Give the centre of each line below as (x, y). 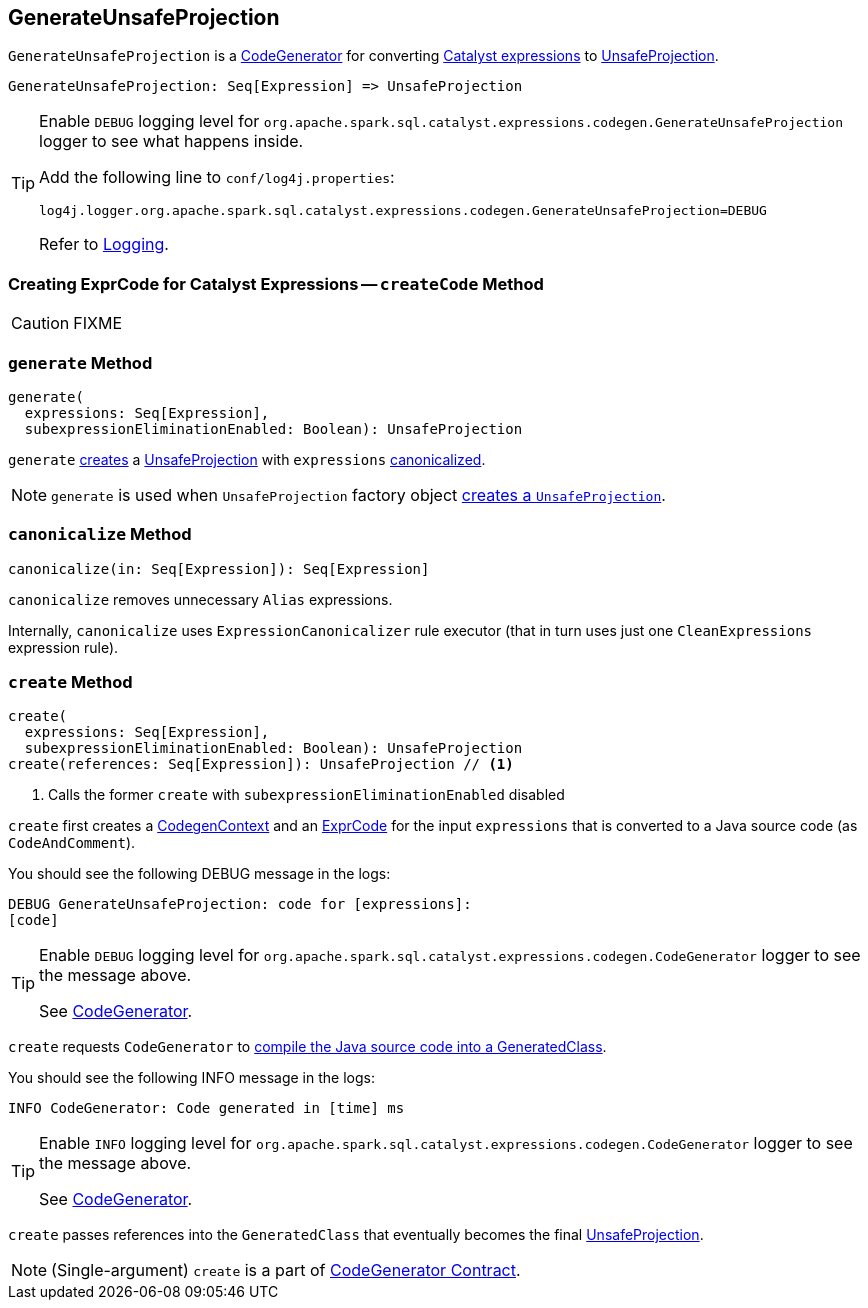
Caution (40, 323)
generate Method (80, 362)
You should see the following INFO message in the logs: (191, 1078)
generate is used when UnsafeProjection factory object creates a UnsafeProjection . (358, 494)
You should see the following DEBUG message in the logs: (199, 874)
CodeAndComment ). (72, 843)
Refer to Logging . (104, 244)
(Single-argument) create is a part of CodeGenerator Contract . (286, 1270)
